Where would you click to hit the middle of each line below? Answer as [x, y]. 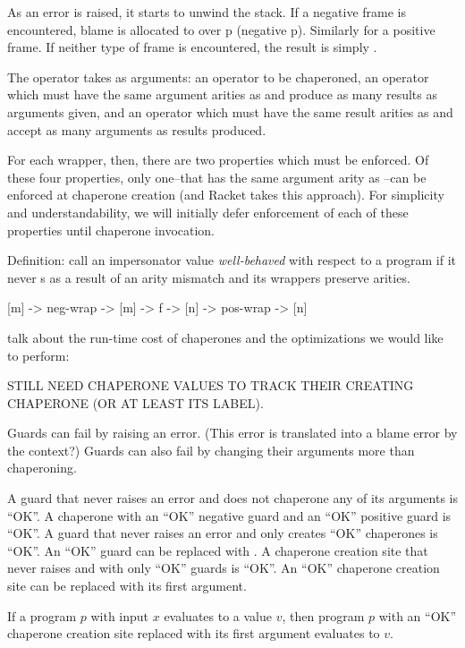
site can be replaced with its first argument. [127, 586]
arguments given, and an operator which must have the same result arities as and [230, 111]
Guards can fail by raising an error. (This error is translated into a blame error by [232, 433]
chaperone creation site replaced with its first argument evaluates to [194, 633]
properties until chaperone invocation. [111, 230]
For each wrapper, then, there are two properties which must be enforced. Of [218, 160]
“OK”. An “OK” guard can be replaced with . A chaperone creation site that [218, 550]
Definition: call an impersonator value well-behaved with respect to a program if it [232, 260]
